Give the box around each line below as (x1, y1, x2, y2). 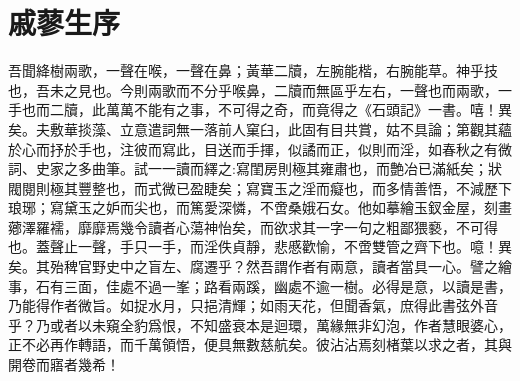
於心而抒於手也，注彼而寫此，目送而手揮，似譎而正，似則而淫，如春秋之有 (8, 138, 498, 159)
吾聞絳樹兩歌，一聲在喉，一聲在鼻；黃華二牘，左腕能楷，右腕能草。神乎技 (8, 60, 498, 81)
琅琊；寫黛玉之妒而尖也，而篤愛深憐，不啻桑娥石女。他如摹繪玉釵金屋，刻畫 (8, 197, 512, 218)
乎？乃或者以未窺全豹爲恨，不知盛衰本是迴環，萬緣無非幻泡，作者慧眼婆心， (8, 314, 512, 335)
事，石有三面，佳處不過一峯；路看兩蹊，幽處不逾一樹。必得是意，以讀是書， (8, 275, 512, 296)
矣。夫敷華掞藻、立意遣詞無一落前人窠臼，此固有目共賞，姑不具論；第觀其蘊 (8, 118, 512, 139)
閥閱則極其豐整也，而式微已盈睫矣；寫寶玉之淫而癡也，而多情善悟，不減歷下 (8, 177, 512, 198)
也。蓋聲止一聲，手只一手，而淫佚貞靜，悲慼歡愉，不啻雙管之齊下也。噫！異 (8, 236, 512, 257)
